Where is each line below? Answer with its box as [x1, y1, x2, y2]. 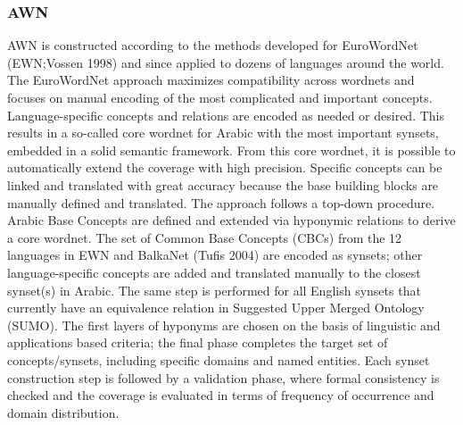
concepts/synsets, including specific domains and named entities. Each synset [7, 350, 430, 369]
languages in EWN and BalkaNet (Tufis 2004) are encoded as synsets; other [7, 246, 423, 264]
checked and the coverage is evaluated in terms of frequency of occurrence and [7, 386, 434, 404]
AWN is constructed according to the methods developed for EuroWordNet [7, 36, 418, 54]
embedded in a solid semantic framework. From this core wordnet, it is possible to [7, 140, 456, 159]
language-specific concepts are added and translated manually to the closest [7, 262, 421, 281]
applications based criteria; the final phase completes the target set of [7, 333, 388, 352]
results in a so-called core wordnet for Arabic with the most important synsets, [7, 123, 439, 142]
